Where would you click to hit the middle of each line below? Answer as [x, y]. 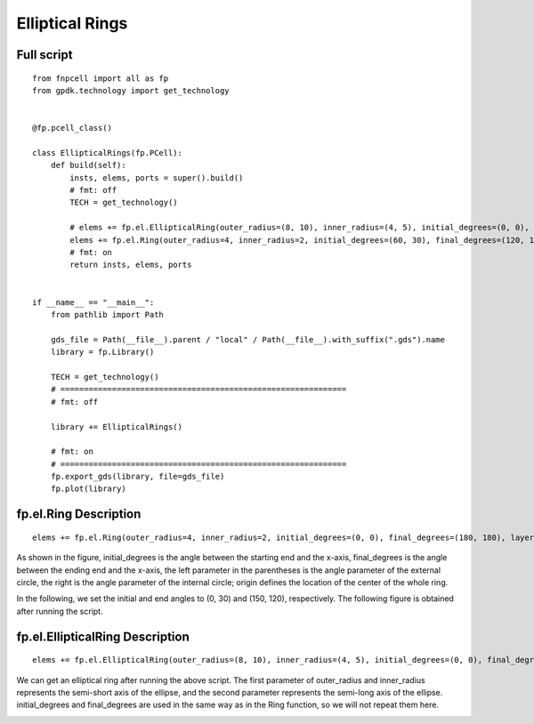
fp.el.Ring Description [79, 515]
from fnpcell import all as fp [101, 78]
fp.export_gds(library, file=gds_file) [138, 477]
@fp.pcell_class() [73, 128]
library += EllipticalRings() [116, 426]
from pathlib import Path [107, 314]
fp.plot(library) [88, 489]
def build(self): [88, 165]
